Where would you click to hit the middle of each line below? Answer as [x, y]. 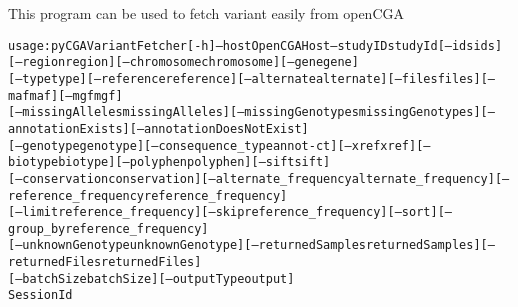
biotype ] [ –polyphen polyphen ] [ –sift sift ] [194, 162]
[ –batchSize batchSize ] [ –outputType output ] [151, 278]
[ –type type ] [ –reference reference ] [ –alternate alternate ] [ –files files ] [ [248, 78]
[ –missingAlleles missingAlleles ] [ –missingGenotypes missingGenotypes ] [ [248, 112]
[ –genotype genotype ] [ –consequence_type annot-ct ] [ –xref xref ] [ [216, 145]
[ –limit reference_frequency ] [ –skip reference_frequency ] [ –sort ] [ [226, 212]
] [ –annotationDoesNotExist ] [215, 128]
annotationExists [65, 128]
